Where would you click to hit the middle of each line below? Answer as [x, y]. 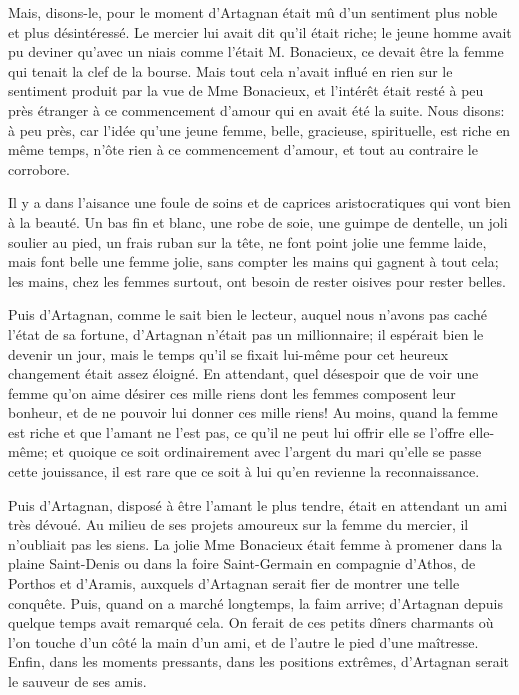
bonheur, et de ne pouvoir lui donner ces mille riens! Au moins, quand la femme [253, 412]
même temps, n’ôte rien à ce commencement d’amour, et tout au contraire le [243, 149]
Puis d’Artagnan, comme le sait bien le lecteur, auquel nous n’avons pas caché [247, 314]
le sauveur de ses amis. [77, 681]
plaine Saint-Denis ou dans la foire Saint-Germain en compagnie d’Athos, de [242, 563]
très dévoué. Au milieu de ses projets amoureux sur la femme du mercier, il [238, 524]
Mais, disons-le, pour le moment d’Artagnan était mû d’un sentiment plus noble [253, 12]
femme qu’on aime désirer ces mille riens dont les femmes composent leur [232, 392]
